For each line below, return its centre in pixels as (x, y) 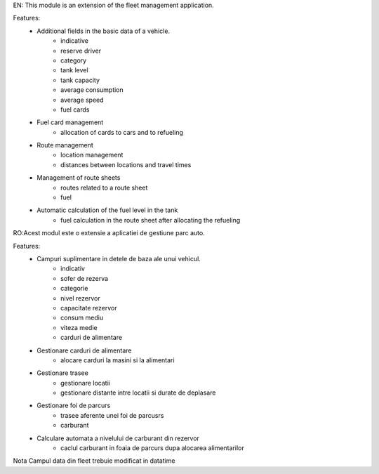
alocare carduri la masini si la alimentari (118, 360)
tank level (74, 70)
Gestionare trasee (63, 373)
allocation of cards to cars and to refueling (122, 132)
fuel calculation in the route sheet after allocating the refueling (151, 220)
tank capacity (80, 80)
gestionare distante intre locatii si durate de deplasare (138, 393)
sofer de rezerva (85, 278)
